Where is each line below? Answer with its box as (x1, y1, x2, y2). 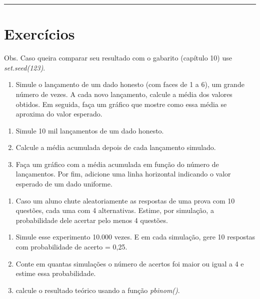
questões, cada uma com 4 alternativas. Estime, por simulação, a (15, 205, 214, 215)
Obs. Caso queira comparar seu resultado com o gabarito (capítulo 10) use (4, 52, 232, 63)
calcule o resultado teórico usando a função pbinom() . (15, 284, 180, 295)
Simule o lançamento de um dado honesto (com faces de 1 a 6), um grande (15, 79, 244, 89)
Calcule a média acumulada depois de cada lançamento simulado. (15, 142, 216, 152)
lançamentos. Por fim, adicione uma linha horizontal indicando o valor (15, 168, 231, 179)
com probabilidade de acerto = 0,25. (15, 241, 127, 252)
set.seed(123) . (4, 62, 45, 72)
